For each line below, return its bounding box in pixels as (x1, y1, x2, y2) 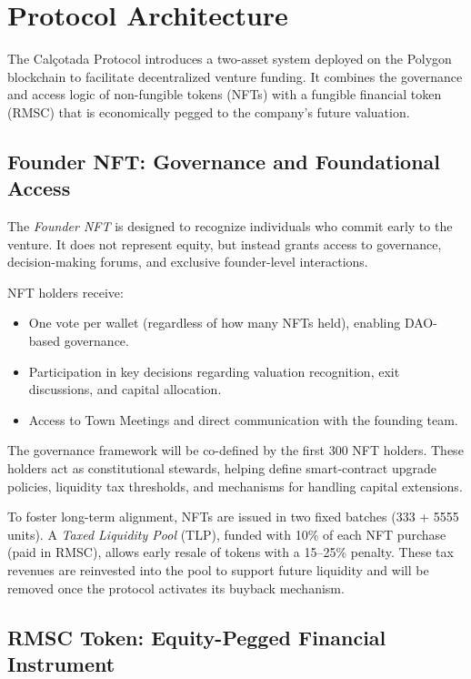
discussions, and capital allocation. (28, 380, 222, 399)
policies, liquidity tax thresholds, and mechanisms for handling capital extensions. (7, 476, 463, 495)
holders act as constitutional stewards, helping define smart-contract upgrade (7, 459, 436, 478)
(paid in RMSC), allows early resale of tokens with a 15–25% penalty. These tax (7, 542, 454, 562)
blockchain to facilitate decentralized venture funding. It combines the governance (7, 66, 463, 86)
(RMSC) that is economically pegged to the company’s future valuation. (7, 102, 410, 121)
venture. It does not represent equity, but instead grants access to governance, (7, 234, 442, 253)
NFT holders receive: (7, 282, 124, 301)
